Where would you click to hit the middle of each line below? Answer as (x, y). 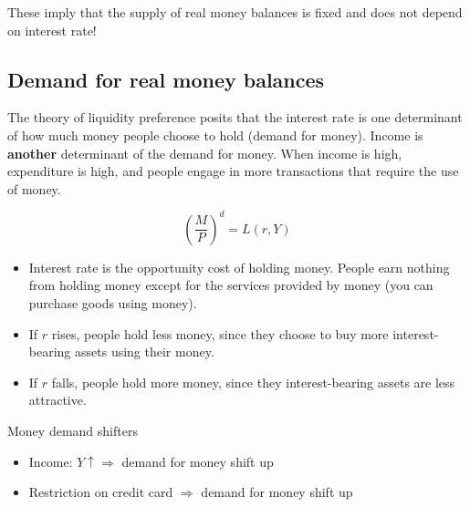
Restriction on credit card (101, 492)
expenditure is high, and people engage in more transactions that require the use (233, 171)
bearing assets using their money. (121, 352)
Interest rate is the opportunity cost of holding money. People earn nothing (239, 267)
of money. (34, 188)
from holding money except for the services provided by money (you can (231, 285)
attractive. (57, 400)
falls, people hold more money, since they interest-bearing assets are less (253, 382)
